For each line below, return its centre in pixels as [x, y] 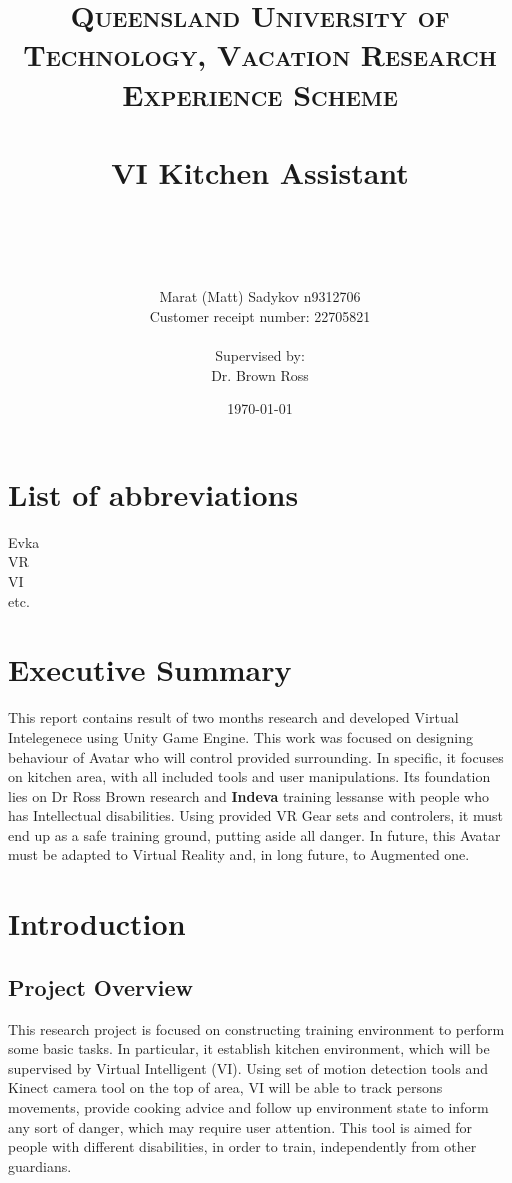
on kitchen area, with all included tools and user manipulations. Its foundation [249, 776]
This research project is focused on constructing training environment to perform [256, 1028]
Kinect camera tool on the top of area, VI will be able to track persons [225, 1087]
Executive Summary [150, 669]
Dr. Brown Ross [260, 374]
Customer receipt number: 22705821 [260, 315]
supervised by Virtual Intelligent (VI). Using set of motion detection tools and [248, 1067]
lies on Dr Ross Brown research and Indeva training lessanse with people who [248, 795]
